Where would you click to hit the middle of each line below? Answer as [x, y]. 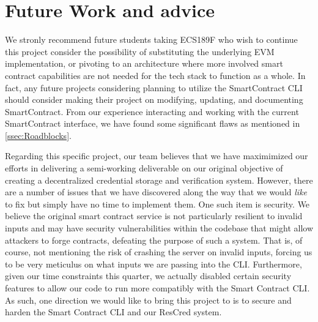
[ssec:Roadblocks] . [38, 135]
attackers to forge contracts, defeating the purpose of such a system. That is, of [154, 240]
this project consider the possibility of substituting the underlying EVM [140, 51]
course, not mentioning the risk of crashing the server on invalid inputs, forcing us [159, 252]
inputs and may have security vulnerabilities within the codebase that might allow [159, 228]
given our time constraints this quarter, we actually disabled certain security [148, 276]
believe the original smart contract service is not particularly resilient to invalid [154, 216]
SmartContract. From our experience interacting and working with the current [152, 111]
